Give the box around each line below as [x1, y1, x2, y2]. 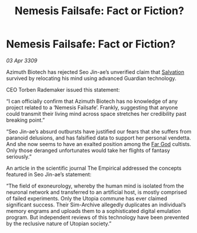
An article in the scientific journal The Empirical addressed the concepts [6, 164, 182, 171]
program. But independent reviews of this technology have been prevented [6, 213, 189, 221]
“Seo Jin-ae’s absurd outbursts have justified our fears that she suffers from [6, 128, 192, 135]
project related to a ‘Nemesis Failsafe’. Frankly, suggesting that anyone [6, 103, 179, 111]
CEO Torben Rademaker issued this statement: [6, 86, 120, 93]
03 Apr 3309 [6, 57, 37, 64]
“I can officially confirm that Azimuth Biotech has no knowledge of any [6, 98, 178, 105]
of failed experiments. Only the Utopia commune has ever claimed [6, 195, 167, 202]
